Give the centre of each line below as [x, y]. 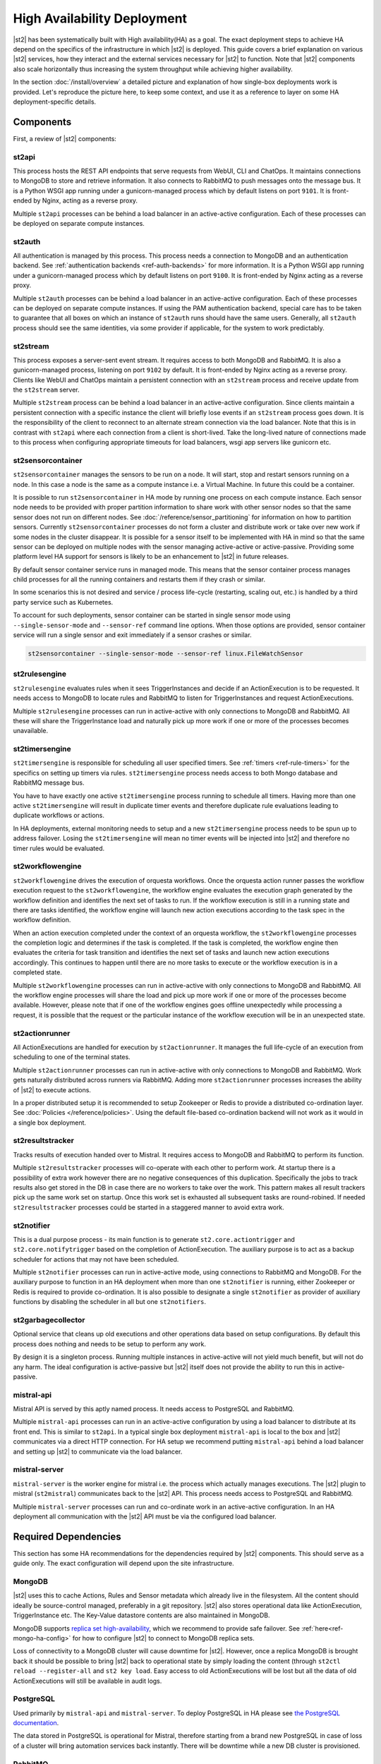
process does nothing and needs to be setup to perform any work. [109, 1343]
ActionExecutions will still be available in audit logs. [87, 1681]
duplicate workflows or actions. [59, 816]
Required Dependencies [67, 1536]
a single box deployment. [50, 1123]
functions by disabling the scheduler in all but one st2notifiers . [110, 1302]
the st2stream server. [46, 390]
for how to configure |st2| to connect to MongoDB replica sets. [163, 1638]
